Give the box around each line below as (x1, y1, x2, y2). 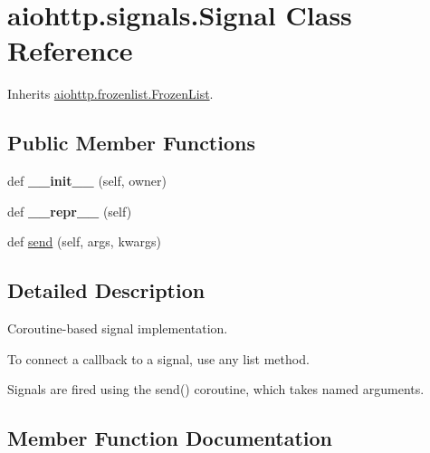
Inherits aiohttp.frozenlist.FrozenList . (7, 84, 214, 103)
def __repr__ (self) (7, 201, 132, 220)
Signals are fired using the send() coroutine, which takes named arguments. (7, 380, 425, 399)
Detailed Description (7, 276, 205, 304)
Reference (7, 32, 133, 69)
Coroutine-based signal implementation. (7, 319, 228, 338)
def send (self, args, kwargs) (7, 232, 161, 251)
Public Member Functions (7, 129, 255, 157)
